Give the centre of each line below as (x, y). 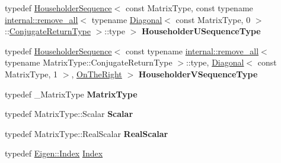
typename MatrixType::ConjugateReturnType (89, 62)
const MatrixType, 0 (213, 19)
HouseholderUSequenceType (201, 31)
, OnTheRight (97, 74)
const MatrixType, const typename (189, 8)
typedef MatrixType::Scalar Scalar (69, 114)
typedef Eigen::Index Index (54, 153)
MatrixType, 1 (31, 74)
